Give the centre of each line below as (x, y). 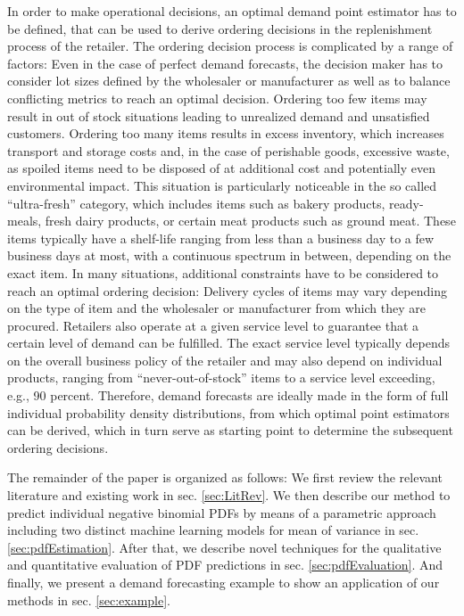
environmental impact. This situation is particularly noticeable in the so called (222, 185)
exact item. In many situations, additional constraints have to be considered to (223, 272)
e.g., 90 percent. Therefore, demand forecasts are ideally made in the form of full (228, 395)
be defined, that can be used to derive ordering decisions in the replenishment (220, 28)
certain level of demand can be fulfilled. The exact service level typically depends (229, 343)
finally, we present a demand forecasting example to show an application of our (224, 582)
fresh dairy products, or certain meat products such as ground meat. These (250, 221)
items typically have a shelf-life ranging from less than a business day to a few (221, 238)
